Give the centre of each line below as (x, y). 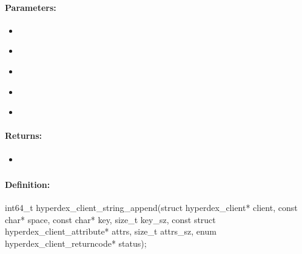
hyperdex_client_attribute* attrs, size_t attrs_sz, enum (111, 231)
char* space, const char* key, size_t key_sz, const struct (110, 219)
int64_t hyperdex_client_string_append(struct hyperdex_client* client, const (151, 208)
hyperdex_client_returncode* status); (76, 243)
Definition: (28, 185)
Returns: (24, 135)
